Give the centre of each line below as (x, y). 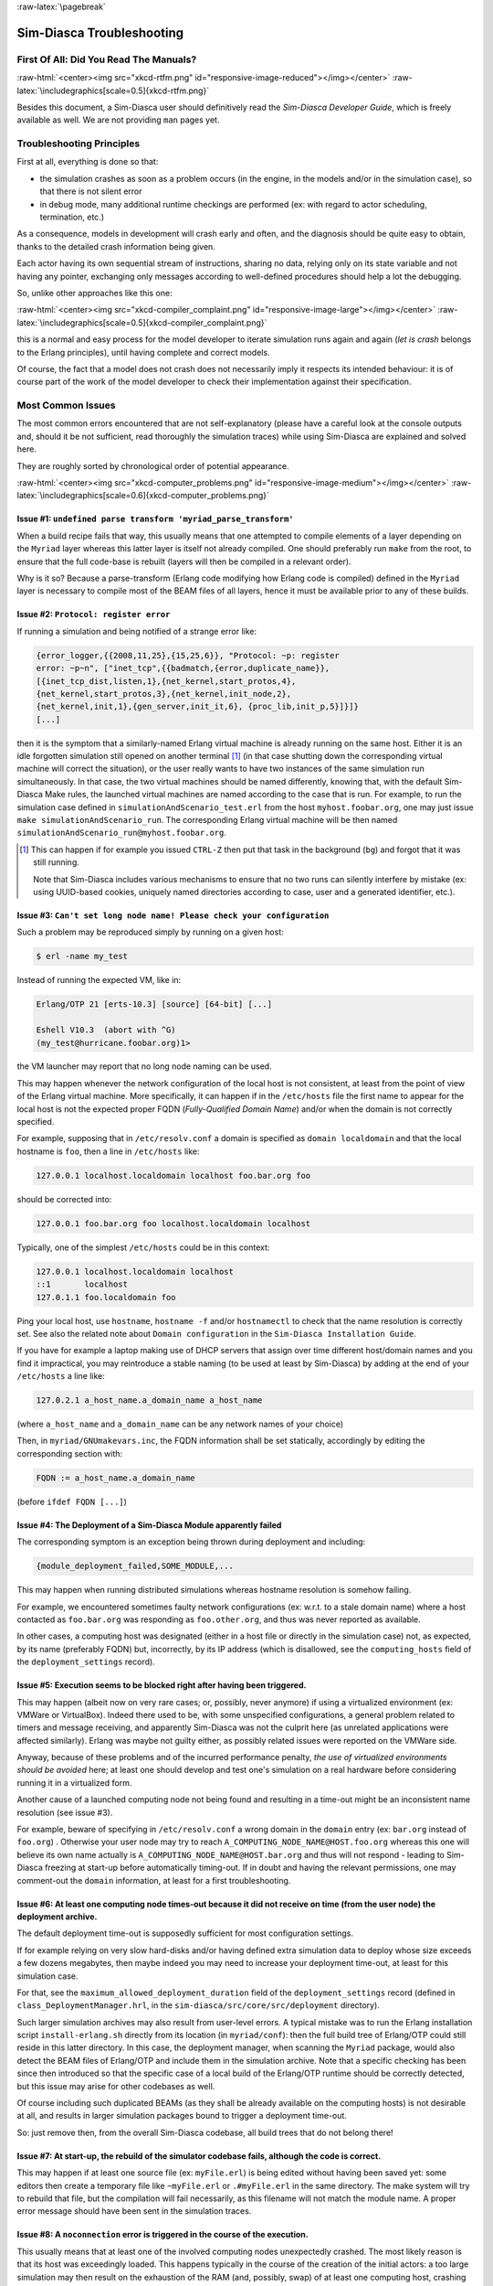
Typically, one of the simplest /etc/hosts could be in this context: (143, 1247)
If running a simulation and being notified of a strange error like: (137, 631)
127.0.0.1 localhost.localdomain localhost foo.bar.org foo (173, 1175)
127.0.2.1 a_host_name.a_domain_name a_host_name (149, 1400)
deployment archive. (57, 1917)
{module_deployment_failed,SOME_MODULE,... (135, 1566)
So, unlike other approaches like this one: (94, 293)
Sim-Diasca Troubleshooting (100, 32)
